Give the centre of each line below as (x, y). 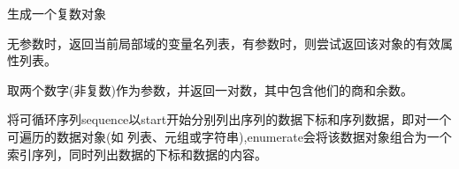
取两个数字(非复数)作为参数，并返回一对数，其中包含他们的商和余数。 (210, 89)
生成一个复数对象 (57, 13)
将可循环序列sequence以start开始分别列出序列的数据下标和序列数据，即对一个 (229, 119)
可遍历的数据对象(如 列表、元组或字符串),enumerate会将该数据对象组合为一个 (229, 136)
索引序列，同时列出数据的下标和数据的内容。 (137, 154)
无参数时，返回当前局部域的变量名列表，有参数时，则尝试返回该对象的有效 (224, 43)
